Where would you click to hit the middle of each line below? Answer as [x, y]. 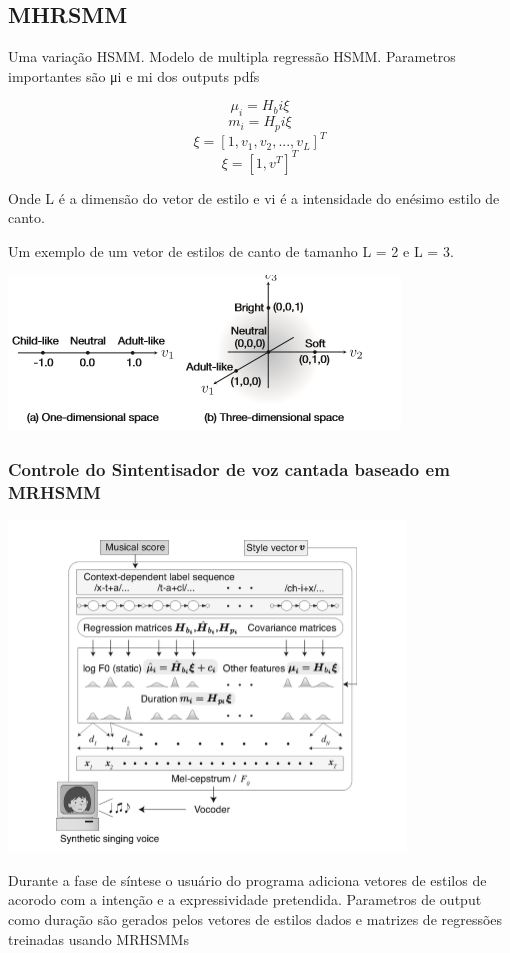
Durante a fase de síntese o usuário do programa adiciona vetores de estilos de [247, 879]
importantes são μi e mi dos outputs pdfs [134, 75]
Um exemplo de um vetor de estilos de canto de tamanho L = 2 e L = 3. [231, 250]
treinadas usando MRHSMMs [98, 938]
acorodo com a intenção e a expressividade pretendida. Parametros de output [245, 899]
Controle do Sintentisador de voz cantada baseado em [229, 468]
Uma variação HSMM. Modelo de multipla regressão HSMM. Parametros [232, 56]
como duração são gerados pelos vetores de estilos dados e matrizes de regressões [255, 918]
